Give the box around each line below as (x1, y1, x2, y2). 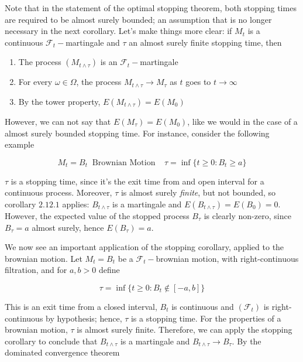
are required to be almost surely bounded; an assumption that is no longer (5, 13, 272, 25)
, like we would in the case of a (187, 115, 298, 127)
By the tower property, (18, 95, 101, 107)
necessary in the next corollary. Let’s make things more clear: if (5, 25, 232, 37)
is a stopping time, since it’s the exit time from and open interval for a (11, 175, 264, 187)
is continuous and (171, 300, 234, 312)
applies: (62, 197, 89, 210)
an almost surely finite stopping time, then (129, 36, 282, 48)
